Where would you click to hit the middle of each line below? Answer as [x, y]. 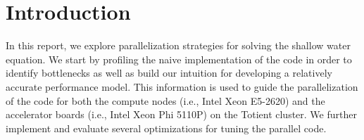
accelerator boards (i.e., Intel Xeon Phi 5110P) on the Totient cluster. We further [181, 114]
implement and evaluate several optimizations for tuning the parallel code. [166, 128]
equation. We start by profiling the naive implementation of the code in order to [179, 59]
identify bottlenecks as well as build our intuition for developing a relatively [169, 73]
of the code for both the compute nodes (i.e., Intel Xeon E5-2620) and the [165, 100]
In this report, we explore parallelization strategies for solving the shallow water [178, 45]
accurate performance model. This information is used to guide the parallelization [182, 86]
